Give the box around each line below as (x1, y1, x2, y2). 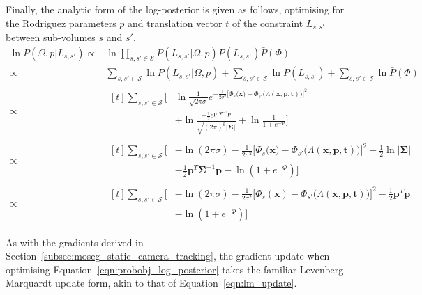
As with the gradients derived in (6, 234, 144, 249)
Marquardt (6, 276, 52, 290)
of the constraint (232, 15, 303, 30)
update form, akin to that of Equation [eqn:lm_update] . (54, 276, 297, 290)
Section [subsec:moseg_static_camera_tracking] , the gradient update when (6, 248, 330, 263)
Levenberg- (299, 262, 347, 276)
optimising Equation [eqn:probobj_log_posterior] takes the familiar (6, 262, 297, 276)
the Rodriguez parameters (6, 15, 116, 30)
